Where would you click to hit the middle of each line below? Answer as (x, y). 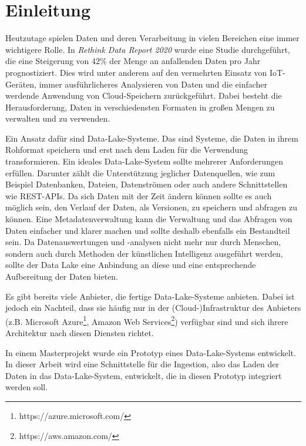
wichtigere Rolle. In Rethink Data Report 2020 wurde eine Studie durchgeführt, (148, 49)
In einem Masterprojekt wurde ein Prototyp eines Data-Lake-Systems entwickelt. (151, 352)
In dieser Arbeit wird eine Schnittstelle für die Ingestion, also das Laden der (142, 364)
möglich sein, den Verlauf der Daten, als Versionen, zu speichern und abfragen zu (151, 207)
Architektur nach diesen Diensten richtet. (80, 333)
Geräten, (21, 84)
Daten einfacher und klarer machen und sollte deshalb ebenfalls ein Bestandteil (148, 230)
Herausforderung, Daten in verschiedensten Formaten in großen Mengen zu (140, 107)
